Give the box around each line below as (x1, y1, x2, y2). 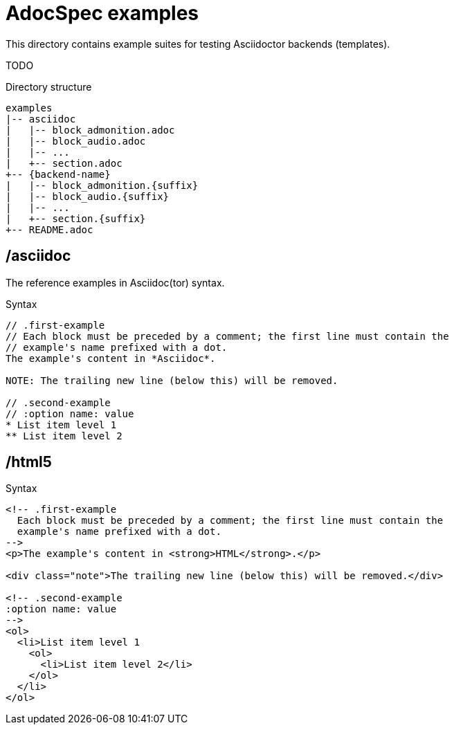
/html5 (6, 453, 52, 471)
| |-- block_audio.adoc (6, 135, 146, 147)
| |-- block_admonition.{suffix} (6, 179, 199, 191)
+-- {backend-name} (6, 168, 111, 180)
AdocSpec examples (6, 1, 199, 25)
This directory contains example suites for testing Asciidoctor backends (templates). (6, 37, 390, 50)
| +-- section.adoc (6, 157, 122, 169)
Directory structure (6, 80, 92, 93)
